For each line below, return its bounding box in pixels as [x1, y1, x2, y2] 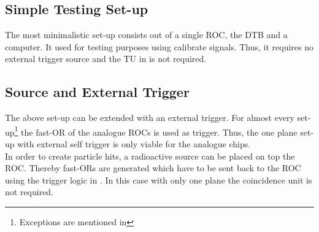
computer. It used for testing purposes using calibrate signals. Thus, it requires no [5, 40, 313, 53]
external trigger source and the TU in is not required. [5, 52, 207, 65]
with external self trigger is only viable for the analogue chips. [17, 137, 251, 150]
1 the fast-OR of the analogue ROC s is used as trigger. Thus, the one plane [14, 123, 298, 138]
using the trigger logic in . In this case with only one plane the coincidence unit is [5, 173, 312, 186]
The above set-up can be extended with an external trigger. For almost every [5, 111, 294, 124]
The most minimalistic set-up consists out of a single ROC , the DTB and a [5, 28, 288, 41]
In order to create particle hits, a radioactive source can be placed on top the [5, 149, 295, 162]
